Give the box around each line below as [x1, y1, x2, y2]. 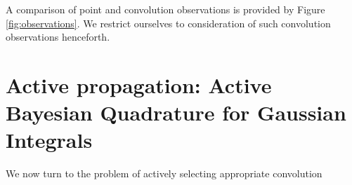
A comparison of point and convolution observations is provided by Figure [6, 2, 325, 16]
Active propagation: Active [6, 70, 272, 99]
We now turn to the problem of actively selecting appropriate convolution [6, 166, 322, 181]
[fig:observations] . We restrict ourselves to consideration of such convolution [6, 15, 331, 30]
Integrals [6, 125, 93, 154]
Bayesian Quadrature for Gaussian [6, 98, 346, 127]
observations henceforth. [6, 29, 110, 44]
